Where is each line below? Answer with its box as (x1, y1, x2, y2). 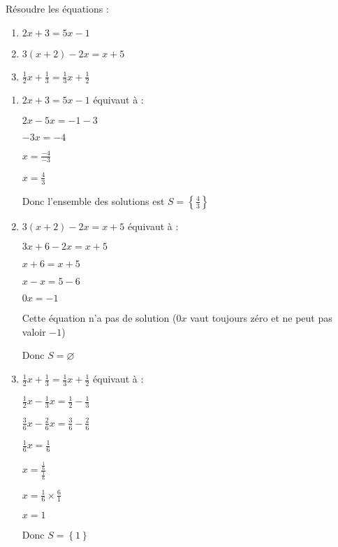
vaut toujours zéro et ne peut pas (190, 311, 332, 325)
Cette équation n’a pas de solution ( (22, 311, 177, 325)
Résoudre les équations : (6, 1, 109, 15)
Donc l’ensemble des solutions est (22, 193, 165, 208)
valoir (22, 324, 46, 339)
